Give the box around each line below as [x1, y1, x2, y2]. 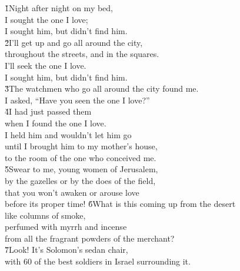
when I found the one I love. [5, 116, 106, 129]
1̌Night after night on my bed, [5, 2, 114, 14]
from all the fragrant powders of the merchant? [5, 232, 175, 244]
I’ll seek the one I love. [5, 59, 86, 71]
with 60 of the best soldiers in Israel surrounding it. [5, 255, 191, 267]
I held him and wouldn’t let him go [5, 128, 132, 140]
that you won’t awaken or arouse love [5, 186, 139, 198]
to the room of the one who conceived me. [5, 151, 156, 163]
